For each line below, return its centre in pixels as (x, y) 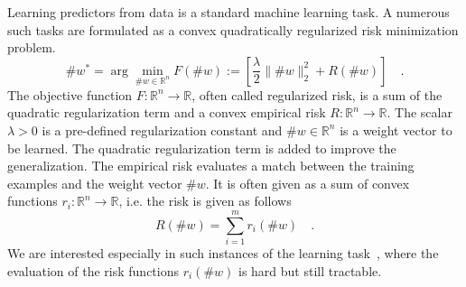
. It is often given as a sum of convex (308, 183)
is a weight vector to (396, 130)
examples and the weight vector (95, 183)
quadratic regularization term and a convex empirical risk (167, 112)
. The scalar (419, 112)
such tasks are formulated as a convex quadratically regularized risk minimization (233, 29)
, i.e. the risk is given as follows (205, 201)
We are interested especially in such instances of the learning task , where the (223, 253)
